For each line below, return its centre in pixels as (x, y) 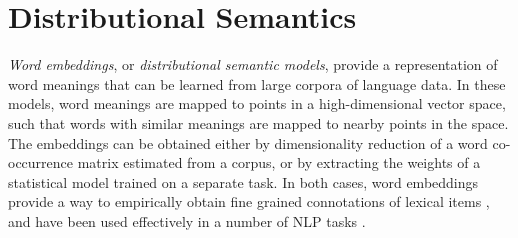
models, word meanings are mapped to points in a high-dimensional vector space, (257, 103)
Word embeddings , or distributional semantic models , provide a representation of (253, 64)
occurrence (41, 162)
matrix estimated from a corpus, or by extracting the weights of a (279, 162)
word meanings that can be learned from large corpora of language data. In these (257, 83)
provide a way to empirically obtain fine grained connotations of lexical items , (249, 201)
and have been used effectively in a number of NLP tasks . (187, 220)
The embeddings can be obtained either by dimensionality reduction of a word (248, 142)
